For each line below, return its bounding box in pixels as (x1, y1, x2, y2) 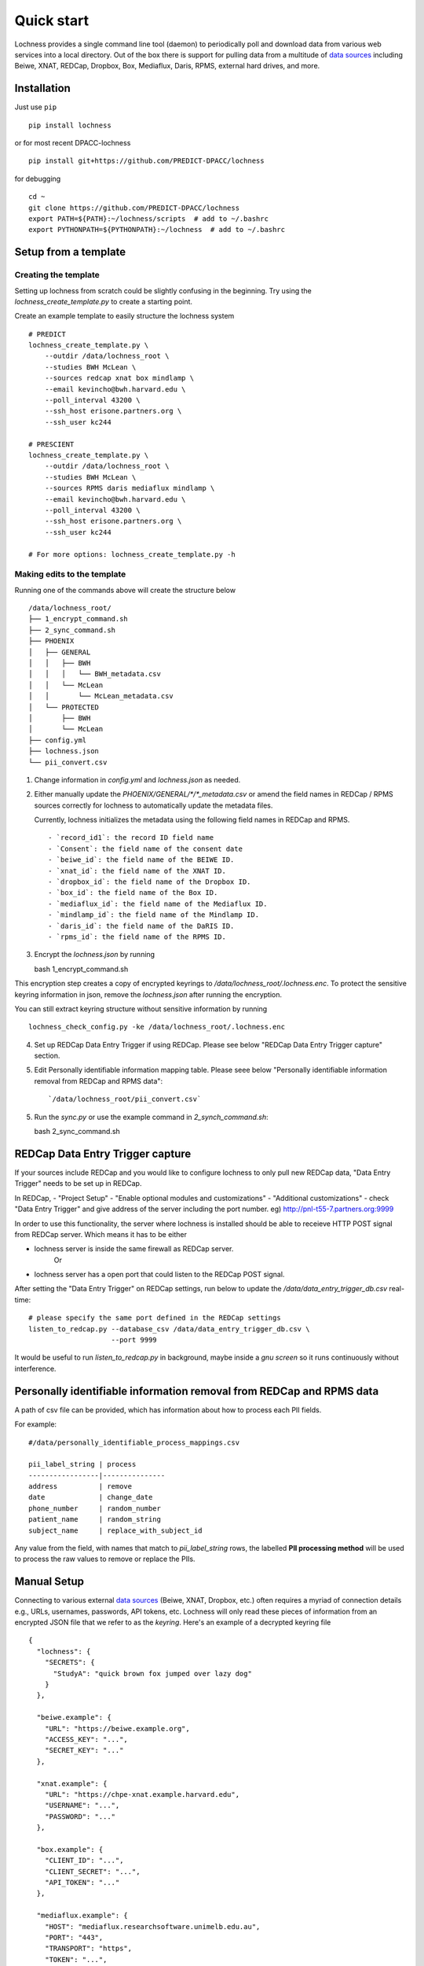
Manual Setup (14, 1575, 85, 1589)
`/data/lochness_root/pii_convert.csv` (48, 1095, 202, 1104)
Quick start (14, 12, 90, 29)
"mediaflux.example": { (36, 1911, 129, 1920)
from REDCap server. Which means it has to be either (14, 1229, 188, 1239)
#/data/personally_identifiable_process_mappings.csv (28, 1438, 239, 1447)
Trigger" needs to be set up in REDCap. (14, 1179, 142, 1188)
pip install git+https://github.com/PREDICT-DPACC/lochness (28, 156, 265, 165)
